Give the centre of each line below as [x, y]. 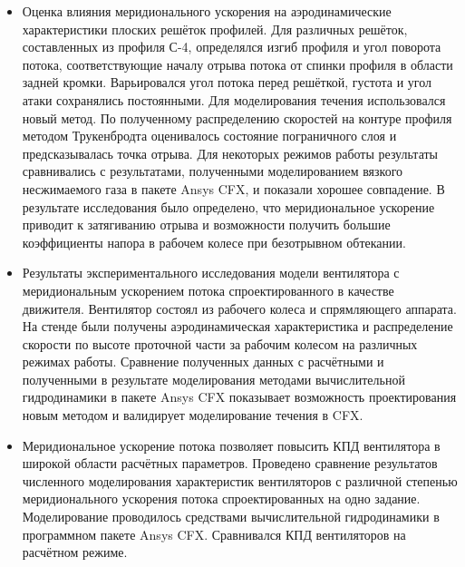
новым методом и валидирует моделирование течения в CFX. [193, 415]
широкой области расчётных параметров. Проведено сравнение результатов [230, 463]
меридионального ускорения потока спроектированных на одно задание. [221, 499]
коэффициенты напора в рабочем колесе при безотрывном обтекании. [214, 242]
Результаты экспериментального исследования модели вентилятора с [211, 273]
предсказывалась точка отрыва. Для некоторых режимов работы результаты [230, 153]
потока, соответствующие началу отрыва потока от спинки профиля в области [237, 64]
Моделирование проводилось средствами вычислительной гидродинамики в [231, 517]
